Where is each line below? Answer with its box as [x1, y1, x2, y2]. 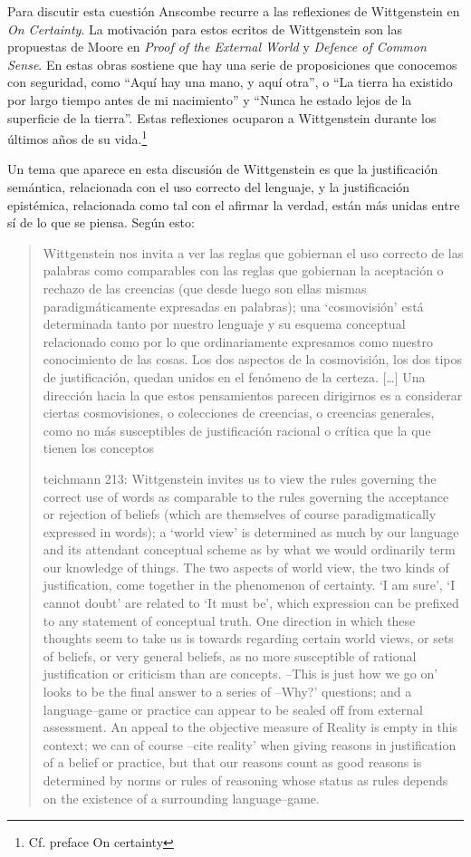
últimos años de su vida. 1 [7, 127, 148, 148]
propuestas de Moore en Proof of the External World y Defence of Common [7, 37, 427, 56]
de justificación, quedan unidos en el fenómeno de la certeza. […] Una [43, 367, 426, 386]
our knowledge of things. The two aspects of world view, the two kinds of [43, 557, 449, 576]
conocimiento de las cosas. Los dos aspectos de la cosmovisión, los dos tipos [43, 350, 463, 369]
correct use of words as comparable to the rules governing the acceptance [43, 486, 449, 506]
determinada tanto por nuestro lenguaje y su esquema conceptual [43, 314, 406, 333]
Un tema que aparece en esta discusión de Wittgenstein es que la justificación [7, 159, 438, 178]
